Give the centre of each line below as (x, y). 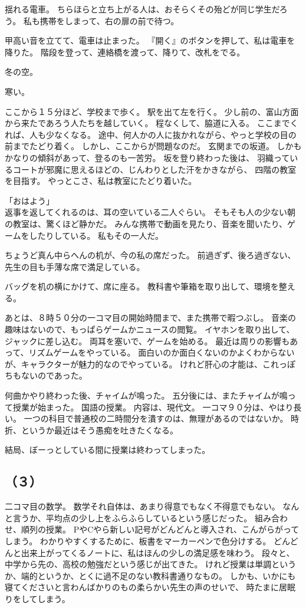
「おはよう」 (29, 200)
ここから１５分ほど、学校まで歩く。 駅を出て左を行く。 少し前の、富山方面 (152, 111)
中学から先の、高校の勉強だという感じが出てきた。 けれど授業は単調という (151, 564)
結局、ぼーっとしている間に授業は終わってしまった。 (108, 450)
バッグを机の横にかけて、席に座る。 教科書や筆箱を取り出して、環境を (142, 286)
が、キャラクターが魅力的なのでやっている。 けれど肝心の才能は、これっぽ (150, 364)
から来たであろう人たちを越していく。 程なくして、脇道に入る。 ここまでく (152, 123)
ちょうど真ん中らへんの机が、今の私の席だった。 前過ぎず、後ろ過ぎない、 (150, 255)
